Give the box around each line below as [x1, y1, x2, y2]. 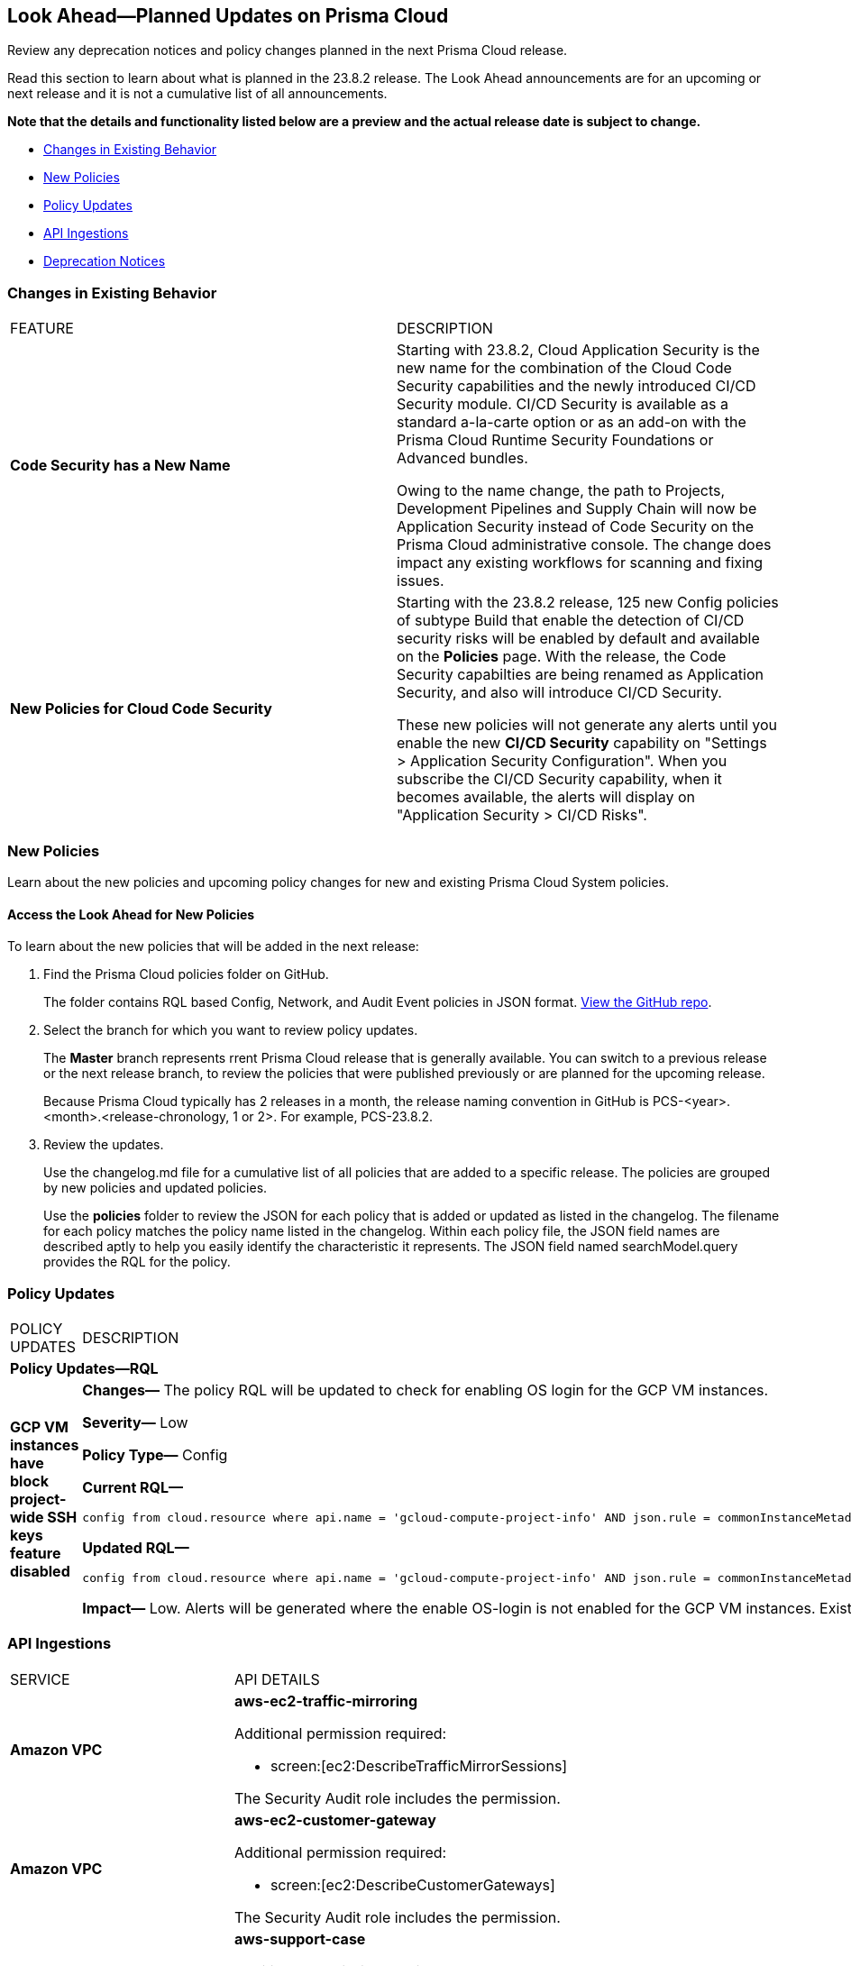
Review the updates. [43, 1137, 164, 1153]
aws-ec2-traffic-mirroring [233, 1691, 418, 1710]
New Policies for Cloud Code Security [10, 700, 272, 718]
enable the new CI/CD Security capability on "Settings [397, 734, 767, 753]
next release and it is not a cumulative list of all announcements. [7, 86, 388, 102]
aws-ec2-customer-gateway [233, 1810, 436, 1829]
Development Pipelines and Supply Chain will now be [397, 499, 757, 518]
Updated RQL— [82, 1538, 189, 1557]
